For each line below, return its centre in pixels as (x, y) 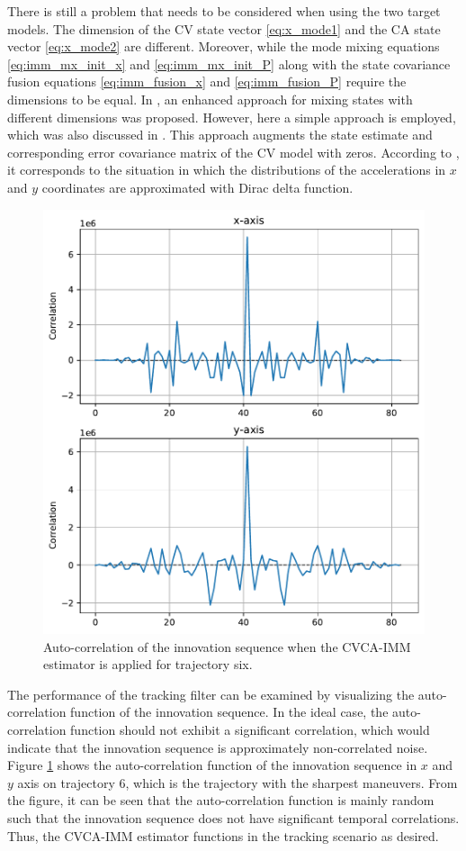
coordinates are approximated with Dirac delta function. (197, 187)
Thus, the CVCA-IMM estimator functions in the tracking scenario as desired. (223, 835)
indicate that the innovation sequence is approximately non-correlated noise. (218, 747)
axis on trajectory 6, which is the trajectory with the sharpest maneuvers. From (237, 782)
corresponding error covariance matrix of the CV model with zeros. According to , (233, 152)
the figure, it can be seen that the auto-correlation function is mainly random (221, 800)
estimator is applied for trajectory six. (148, 664)
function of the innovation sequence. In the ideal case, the (229, 712)
